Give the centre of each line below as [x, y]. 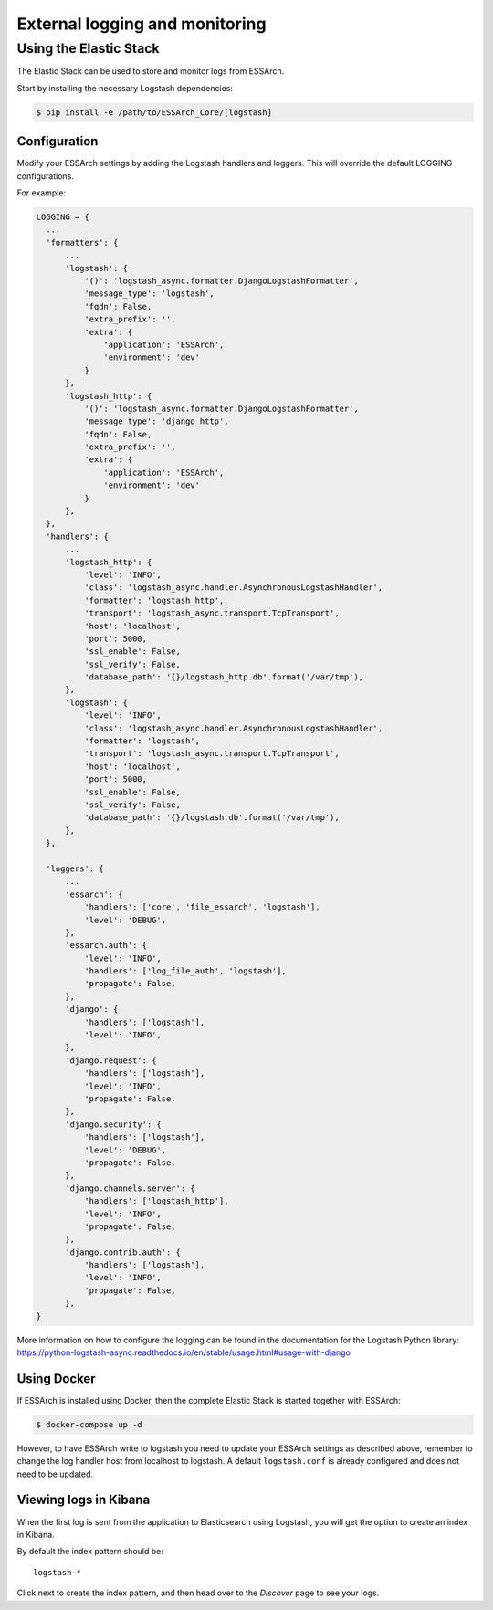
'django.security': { [113, 1124]
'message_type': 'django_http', [156, 421]
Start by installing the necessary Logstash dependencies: [125, 88]
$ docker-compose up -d [89, 1424]
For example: [42, 193]
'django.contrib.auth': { [123, 1252]
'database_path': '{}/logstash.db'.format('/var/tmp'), [211, 818]
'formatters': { [82, 242]
